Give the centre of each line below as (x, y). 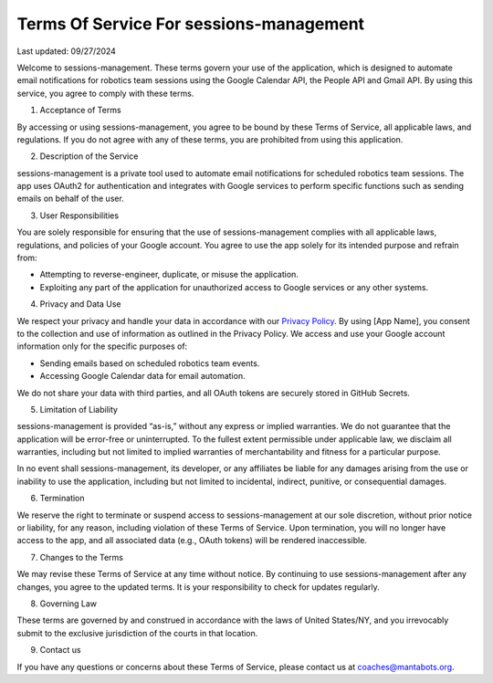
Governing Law (68, 604)
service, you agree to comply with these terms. (105, 93)
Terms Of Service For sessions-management (191, 24)
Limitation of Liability (79, 409)
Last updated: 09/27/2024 (66, 51)
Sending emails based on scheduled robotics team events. (150, 363)
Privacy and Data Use (80, 304)
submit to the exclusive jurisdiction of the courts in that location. (137, 633)
